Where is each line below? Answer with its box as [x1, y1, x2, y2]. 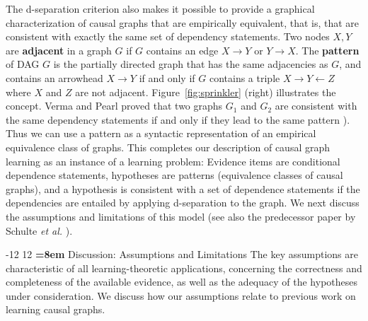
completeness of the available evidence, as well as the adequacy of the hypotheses [6, 274, 357, 289]
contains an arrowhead [6, 70, 103, 85]
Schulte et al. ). [6, 223, 73, 238]
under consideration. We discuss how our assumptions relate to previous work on [6, 288, 356, 303]
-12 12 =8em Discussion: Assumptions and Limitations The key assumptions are [6, 247, 358, 262]
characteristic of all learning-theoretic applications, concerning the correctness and [6, 260, 362, 275]
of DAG [6, 57, 40, 71]
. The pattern [295, 42, 360, 57]
